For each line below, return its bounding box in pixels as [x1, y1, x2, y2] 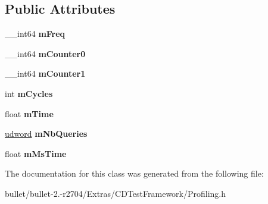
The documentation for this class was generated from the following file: [5, 167, 264, 180]
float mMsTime [5, 147, 67, 159]
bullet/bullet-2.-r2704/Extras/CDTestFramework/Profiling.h [5, 187, 226, 199]
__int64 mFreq [5, 27, 66, 40]
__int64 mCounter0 [5, 47, 86, 59]
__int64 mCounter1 [5, 67, 86, 80]
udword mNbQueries [5, 127, 88, 140]
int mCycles [5, 87, 53, 99]
